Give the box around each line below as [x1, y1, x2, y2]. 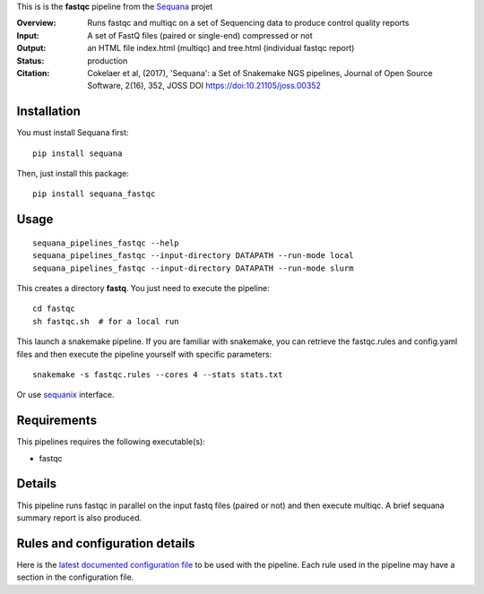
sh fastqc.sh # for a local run [32, 316, 179, 326]
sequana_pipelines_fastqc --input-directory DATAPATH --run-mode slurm [32, 263, 354, 273]
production [87, 55, 128, 66]
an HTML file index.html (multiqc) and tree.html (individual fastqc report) [87, 43, 355, 54]
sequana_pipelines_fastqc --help [32, 237, 179, 248]
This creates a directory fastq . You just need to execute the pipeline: [16, 283, 270, 293]
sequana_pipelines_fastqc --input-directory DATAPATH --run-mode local [32, 251, 354, 261]
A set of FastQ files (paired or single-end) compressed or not [87, 30, 313, 40]
